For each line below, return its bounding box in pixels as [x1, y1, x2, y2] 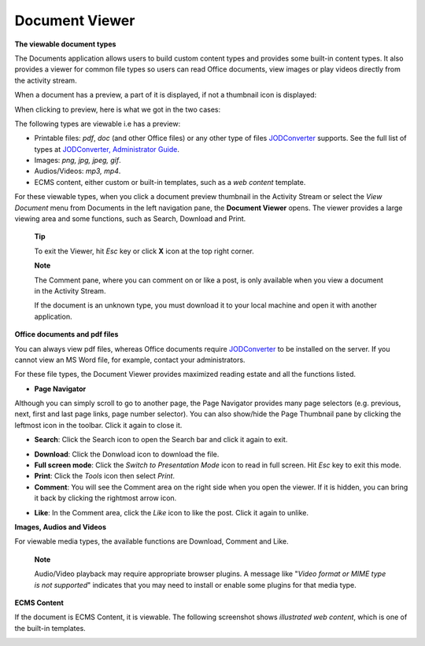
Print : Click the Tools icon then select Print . [34, 471, 176, 481]
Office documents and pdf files [14, 330, 119, 339]
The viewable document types [14, 39, 116, 49]
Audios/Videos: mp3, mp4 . [34, 166, 121, 176]
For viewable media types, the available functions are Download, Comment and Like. [14, 537, 289, 546]
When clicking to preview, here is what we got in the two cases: [14, 105, 220, 114]
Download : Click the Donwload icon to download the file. [34, 449, 220, 459]
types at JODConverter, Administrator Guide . [34, 144, 180, 153]
